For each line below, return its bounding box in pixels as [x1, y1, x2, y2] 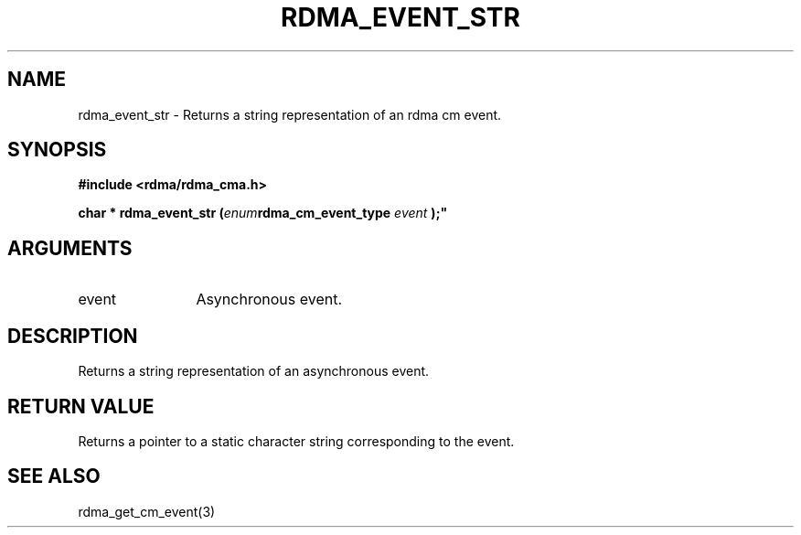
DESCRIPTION [7, 324, 138, 348]
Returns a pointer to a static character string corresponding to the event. [78, 433, 515, 449]
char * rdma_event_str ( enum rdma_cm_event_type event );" [78, 205, 448, 221]
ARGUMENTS [7, 236, 133, 260]
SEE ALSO [7, 465, 101, 488]
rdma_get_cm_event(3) [78, 503, 216, 519]
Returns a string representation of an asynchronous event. [78, 363, 430, 380]
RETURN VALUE [7, 394, 155, 418]
